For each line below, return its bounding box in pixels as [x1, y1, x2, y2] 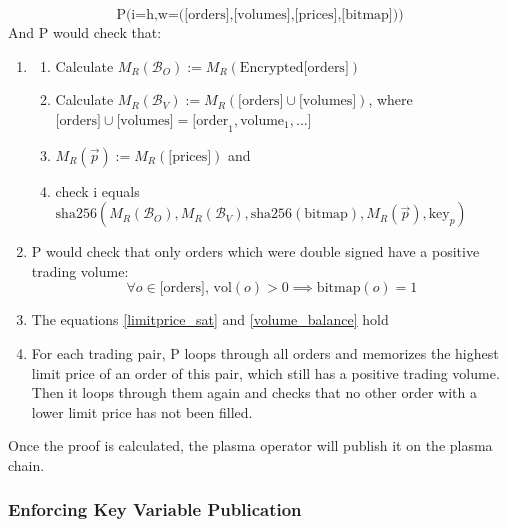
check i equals [55, 180, 140, 201]
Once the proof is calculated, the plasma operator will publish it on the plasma [8, 435, 493, 456]
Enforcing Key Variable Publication [8, 497, 302, 522]
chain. [8, 454, 45, 475]
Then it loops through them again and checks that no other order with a [31, 382, 478, 403]
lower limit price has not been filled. [31, 401, 253, 422]
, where [368, 89, 413, 110]
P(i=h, [116, 8, 158, 22]
